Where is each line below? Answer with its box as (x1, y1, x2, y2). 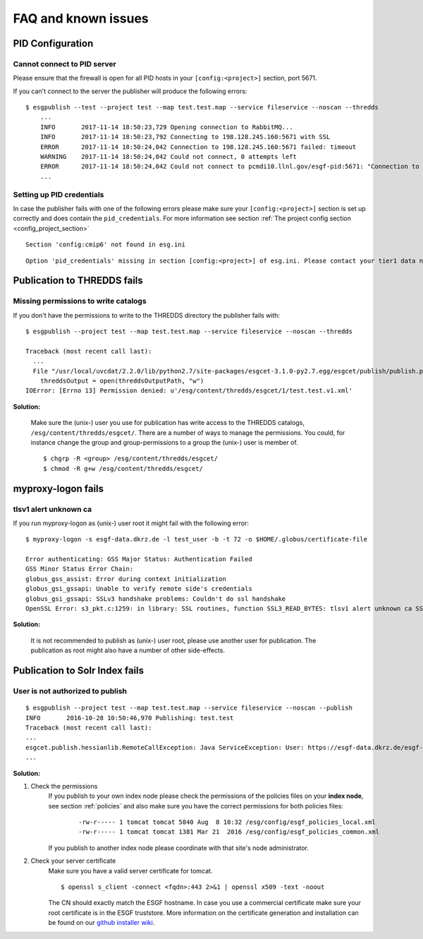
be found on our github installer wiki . (48, 919, 155, 927)
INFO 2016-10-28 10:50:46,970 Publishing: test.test (25, 714, 234, 722)
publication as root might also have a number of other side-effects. (30, 646, 226, 654)
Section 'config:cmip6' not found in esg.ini (25, 241, 186, 249)
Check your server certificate (30, 856, 116, 865)
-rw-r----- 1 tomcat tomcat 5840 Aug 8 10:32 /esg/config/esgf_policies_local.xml (78, 818, 376, 826)
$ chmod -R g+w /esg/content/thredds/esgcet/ (43, 465, 204, 472)
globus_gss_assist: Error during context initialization (25, 575, 227, 582)
